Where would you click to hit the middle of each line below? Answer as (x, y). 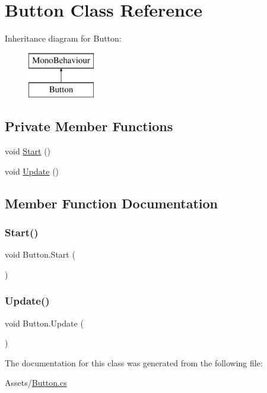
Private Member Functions (89, 126)
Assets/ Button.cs (36, 383)
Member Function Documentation (112, 203)
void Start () (28, 151)
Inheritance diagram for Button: (63, 38)
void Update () (32, 171)
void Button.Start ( (40, 254)
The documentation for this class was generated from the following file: (134, 362)
